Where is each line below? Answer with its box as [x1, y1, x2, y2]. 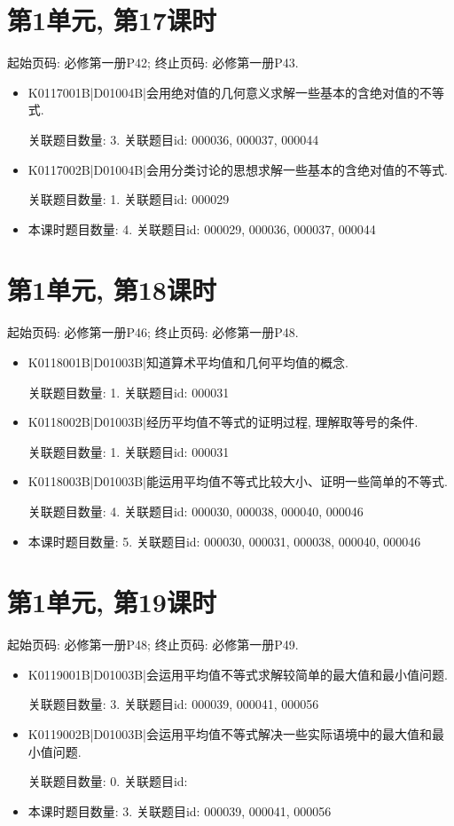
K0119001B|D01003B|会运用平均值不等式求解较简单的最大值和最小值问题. [27, 665, 448, 683]
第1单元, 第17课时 [7, 2, 216, 38]
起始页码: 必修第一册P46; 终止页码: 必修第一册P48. [7, 323, 299, 342]
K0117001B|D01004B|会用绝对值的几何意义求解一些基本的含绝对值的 [27, 83, 419, 101]
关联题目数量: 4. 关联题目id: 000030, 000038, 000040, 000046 [27, 501, 364, 520]
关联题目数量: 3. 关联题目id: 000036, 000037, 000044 [27, 130, 319, 148]
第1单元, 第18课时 [7, 271, 216, 308]
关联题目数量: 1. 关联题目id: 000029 [27, 190, 230, 208]
